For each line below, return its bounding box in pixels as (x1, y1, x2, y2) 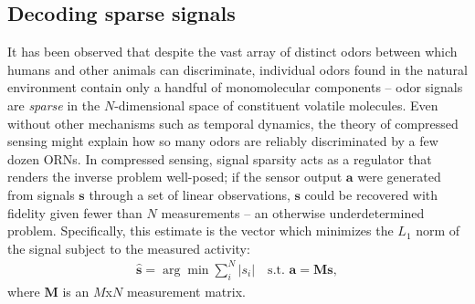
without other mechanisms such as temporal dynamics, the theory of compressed (7, 113, 459, 132)
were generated (357, 167, 441, 186)
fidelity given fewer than (7, 203, 142, 222)
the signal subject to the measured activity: (7, 238, 250, 257)
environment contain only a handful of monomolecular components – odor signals (7, 78, 463, 97)
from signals (7, 184, 75, 204)
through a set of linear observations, (89, 184, 290, 204)
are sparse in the (7, 95, 100, 114)
